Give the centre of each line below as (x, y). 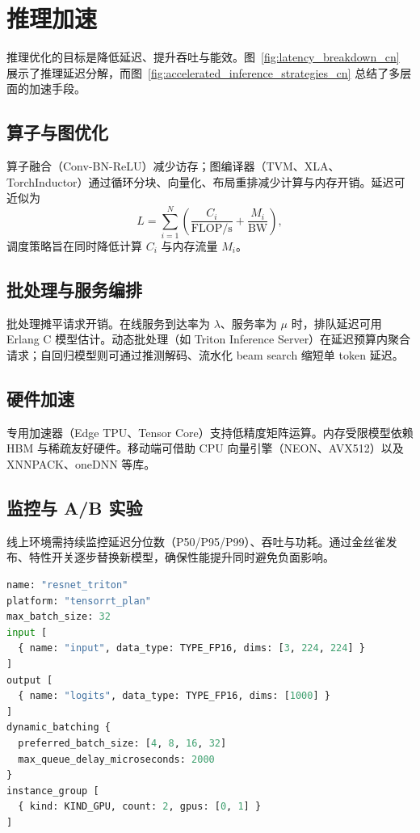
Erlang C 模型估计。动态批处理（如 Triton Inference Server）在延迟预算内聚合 (209, 339)
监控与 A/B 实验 (75, 507)
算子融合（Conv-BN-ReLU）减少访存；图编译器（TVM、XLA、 (173, 166)
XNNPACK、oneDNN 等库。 (81, 463)
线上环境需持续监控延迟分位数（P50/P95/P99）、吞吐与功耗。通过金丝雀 (196, 541)
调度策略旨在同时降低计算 (74, 246)
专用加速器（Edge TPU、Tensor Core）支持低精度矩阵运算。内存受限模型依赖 (210, 432)
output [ (30, 680)
